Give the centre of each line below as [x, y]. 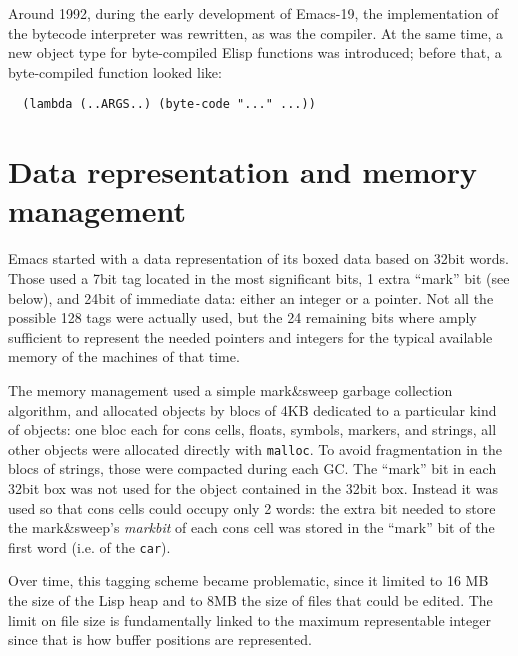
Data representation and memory [242, 171]
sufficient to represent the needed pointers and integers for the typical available [250, 336]
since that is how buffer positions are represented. [160, 639]
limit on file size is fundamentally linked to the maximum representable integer [249, 619]
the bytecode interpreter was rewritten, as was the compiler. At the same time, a [256, 32]
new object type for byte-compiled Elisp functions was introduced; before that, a [255, 52]
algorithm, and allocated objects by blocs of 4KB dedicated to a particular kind [252, 409]
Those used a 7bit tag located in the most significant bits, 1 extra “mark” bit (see [259, 277]
